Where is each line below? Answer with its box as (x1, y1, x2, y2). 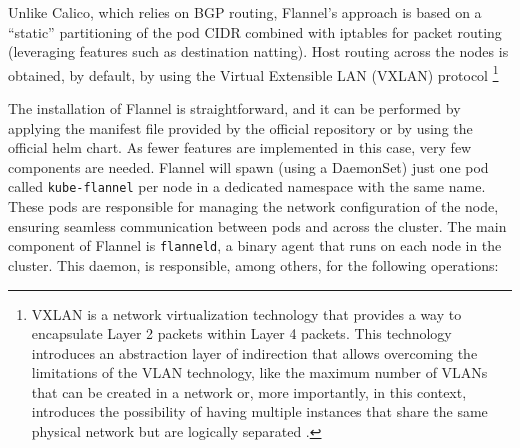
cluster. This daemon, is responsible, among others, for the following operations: (8, 254, 499, 275)
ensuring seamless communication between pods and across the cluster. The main (8, 215, 507, 236)
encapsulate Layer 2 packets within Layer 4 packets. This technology (31, 323, 452, 344)
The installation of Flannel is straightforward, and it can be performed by (8, 98, 461, 119)
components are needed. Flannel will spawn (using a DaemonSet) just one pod (8, 156, 489, 177)
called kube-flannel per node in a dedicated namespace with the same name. (8, 176, 486, 197)
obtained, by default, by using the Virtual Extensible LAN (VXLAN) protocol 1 (8, 61, 499, 85)
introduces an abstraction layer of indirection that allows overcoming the (31, 342, 478, 363)
